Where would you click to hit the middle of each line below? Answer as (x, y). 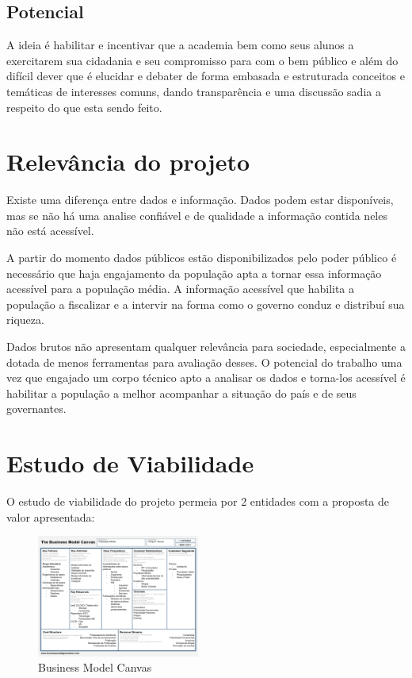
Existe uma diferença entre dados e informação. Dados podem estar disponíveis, (200, 200)
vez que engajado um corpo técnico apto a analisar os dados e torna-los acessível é (206, 378)
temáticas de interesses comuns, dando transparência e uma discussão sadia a (194, 91)
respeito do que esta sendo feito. (84, 107)
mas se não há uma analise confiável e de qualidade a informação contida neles (197, 215)
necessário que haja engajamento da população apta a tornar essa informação (194, 273)
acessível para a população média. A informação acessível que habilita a (181, 289)
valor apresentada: (51, 516)
